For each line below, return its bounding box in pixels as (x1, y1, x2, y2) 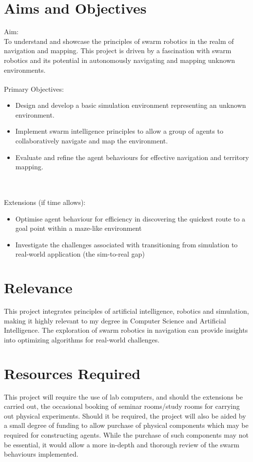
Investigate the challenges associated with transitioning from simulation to (15, 239, 238, 249)
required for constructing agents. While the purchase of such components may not (4, 430, 249, 440)
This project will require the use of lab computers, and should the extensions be (4, 391, 243, 402)
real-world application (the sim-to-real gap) (15, 249, 145, 259)
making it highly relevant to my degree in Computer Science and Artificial (4, 315, 226, 325)
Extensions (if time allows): (4, 197, 86, 207)
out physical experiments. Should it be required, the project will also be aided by (4, 410, 246, 421)
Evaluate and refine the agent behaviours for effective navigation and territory (15, 152, 249, 162)
